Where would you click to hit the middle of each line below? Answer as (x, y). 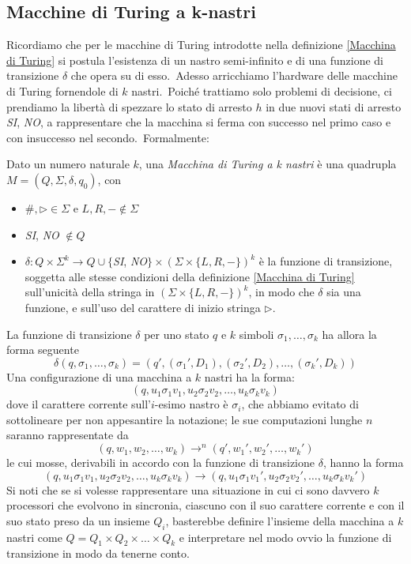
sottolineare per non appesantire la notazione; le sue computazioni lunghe (185, 419)
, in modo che (281, 292)
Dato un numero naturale (68, 164)
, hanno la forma (363, 462)
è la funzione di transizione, (326, 261)
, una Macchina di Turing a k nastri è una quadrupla (268, 164)
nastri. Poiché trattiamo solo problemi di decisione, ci (262, 90)
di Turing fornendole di (62, 90)
